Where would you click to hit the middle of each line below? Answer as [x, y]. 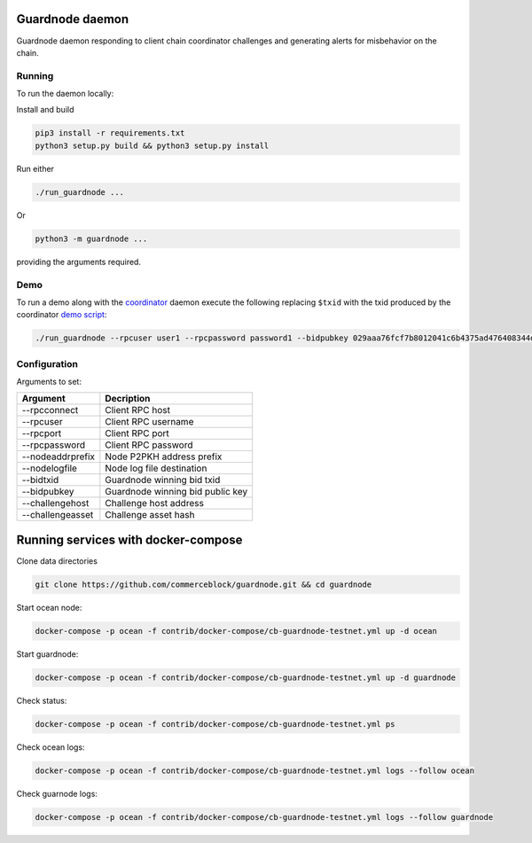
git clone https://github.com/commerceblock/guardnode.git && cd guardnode [203, 584]
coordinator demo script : [62, 315]
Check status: [42, 700]
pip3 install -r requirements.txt [110, 133]
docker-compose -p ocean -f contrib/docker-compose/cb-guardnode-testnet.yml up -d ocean [236, 631]
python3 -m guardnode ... [91, 238]
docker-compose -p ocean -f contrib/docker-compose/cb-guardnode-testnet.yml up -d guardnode [246, 677]
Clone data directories [57, 561]
